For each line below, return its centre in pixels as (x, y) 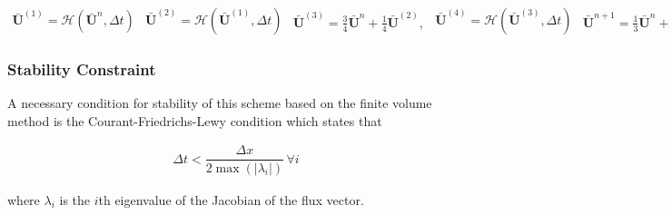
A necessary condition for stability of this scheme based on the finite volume (220, 103)
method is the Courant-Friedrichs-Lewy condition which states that (195, 120)
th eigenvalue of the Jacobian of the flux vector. (231, 199)
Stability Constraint (82, 68)
